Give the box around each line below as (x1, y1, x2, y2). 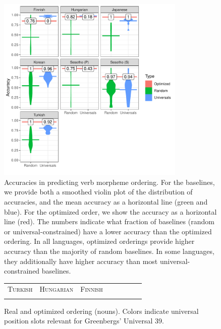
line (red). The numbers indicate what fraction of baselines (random (4, 216, 214, 227)
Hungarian (39, 284, 74, 294)
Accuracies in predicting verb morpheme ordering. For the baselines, (4, 176, 215, 187)
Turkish (8, 284, 33, 294)
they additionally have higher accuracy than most (4, 255, 158, 266)
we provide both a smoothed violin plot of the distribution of (4, 186, 193, 197)
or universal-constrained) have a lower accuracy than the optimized (4, 226, 212, 236)
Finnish (80, 284, 103, 294)
